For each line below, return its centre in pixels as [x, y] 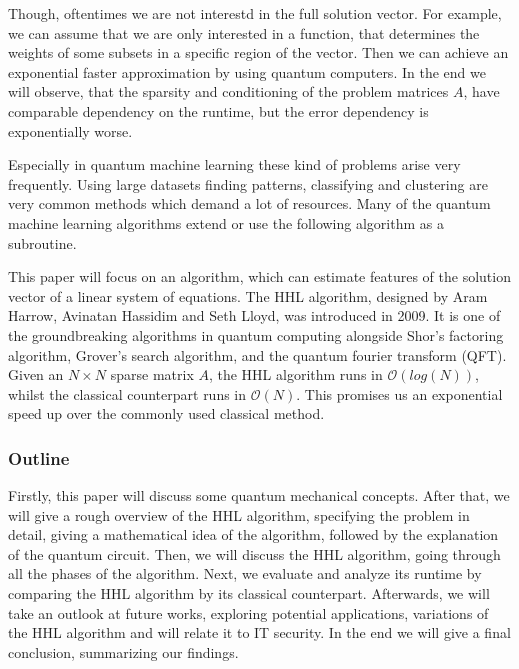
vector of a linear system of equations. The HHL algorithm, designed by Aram [248, 295]
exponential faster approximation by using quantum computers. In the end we [247, 71]
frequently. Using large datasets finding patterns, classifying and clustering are [248, 183]
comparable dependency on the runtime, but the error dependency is [218, 110]
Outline [39, 457]
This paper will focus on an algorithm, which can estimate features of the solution [259, 276]
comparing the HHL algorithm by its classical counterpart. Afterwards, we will [249, 593]
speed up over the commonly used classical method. [166, 413]
